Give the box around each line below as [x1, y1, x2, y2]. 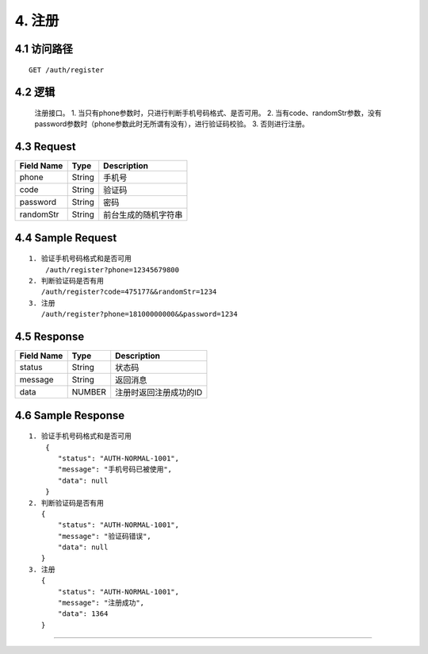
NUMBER [71, 387, 107, 398]
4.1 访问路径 [14, 42, 73, 56]
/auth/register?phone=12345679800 [44, 265, 180, 274]
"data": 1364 [58, 610, 109, 618]
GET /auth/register [29, 65, 105, 75]
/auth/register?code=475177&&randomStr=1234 [40, 287, 217, 297]
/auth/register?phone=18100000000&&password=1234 [40, 310, 238, 319]
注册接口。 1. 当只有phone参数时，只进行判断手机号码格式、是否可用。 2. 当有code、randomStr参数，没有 [34, 108, 382, 117]
